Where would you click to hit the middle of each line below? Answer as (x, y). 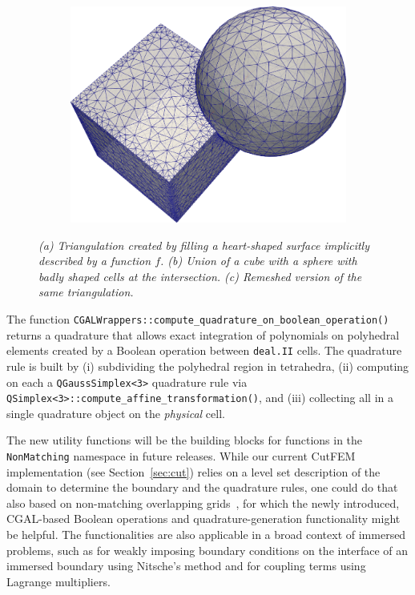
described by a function (95, 261)
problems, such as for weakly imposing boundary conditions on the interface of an (207, 550)
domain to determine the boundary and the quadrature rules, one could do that (202, 487)
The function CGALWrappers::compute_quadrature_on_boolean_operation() (198, 319)
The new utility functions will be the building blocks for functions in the (185, 440)
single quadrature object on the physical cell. (116, 413)
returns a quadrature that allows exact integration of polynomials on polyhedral (203, 334)
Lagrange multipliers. (58, 581)
